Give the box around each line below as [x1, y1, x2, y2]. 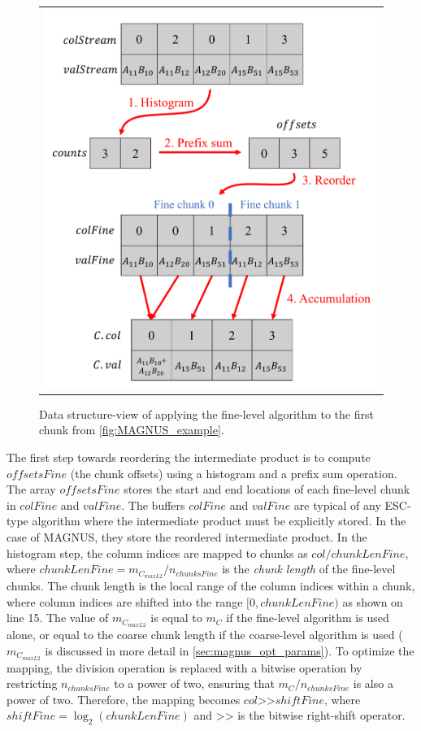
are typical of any [293, 496, 381, 513]
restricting [7, 675, 58, 692]
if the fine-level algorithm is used [226, 609, 389, 626]
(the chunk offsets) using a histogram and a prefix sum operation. [70, 464, 397, 481]
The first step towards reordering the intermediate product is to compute [7, 449, 371, 465]
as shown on [342, 593, 403, 610]
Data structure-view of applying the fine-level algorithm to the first [39, 405, 374, 422]
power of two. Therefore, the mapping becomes [7, 690, 241, 707]
